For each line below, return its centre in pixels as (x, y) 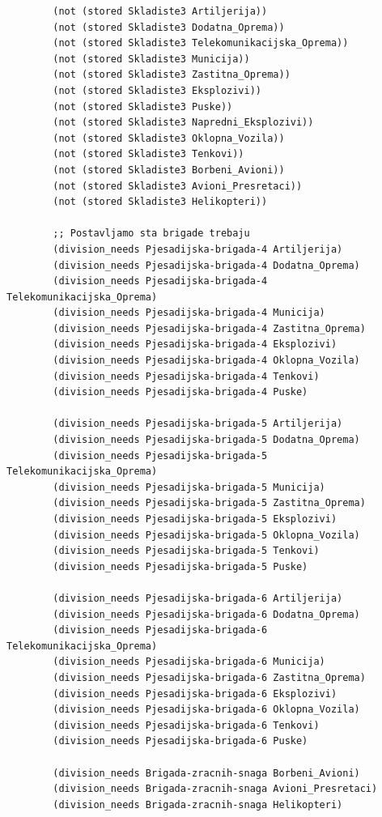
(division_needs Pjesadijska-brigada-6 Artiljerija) (198, 598)
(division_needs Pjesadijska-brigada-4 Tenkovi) (186, 376)
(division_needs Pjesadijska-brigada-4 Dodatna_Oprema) (206, 265)
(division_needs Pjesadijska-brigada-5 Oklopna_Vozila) (206, 535)
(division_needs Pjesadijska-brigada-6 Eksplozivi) (195, 694)
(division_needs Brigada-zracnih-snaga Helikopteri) (198, 804)
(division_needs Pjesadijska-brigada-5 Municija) (189, 487)
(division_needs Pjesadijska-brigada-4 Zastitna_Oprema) (209, 328)
